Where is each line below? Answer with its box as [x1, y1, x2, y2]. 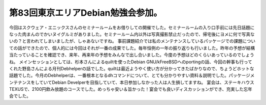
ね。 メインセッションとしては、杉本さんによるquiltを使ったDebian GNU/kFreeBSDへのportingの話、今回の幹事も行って [9, 59, 252, 65]
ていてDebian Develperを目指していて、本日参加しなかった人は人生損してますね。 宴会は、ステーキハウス [39, 79, 255, 85]
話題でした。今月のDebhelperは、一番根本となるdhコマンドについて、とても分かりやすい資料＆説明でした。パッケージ [9, 73, 251, 79]
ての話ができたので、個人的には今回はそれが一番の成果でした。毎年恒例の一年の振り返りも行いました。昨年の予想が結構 [9, 45, 255, 51]
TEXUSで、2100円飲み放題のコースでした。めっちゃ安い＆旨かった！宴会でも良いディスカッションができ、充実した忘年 [9, 86, 253, 92]
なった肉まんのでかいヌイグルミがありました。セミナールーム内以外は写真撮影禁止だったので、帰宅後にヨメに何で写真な [9, 31, 255, 37]
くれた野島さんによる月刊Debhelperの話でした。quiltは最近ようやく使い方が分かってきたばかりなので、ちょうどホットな [9, 65, 255, 71]
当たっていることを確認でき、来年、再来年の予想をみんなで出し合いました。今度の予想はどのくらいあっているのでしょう [9, 52, 255, 58]
